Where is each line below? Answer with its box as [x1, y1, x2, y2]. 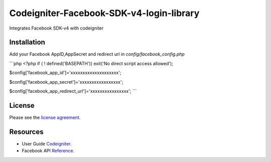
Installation [9, 38, 45, 47]
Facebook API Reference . [22, 148, 75, 154]
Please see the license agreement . [9, 114, 81, 120]
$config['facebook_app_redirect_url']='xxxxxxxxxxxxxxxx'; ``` [9, 88, 137, 94]
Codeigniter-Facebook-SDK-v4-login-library [9, 8, 200, 19]
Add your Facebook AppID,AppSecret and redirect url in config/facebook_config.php [9, 51, 185, 57]
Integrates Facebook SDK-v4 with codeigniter [9, 25, 104, 31]
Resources [9, 127, 44, 136]
